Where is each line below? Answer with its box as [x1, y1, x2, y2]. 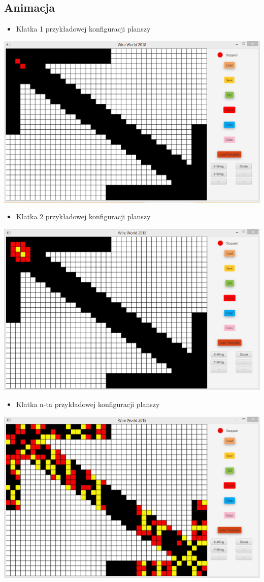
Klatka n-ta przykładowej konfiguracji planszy [16, 399, 160, 410]
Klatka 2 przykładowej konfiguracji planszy [16, 211, 151, 222]
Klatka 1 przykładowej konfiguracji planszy [16, 23, 151, 34]
